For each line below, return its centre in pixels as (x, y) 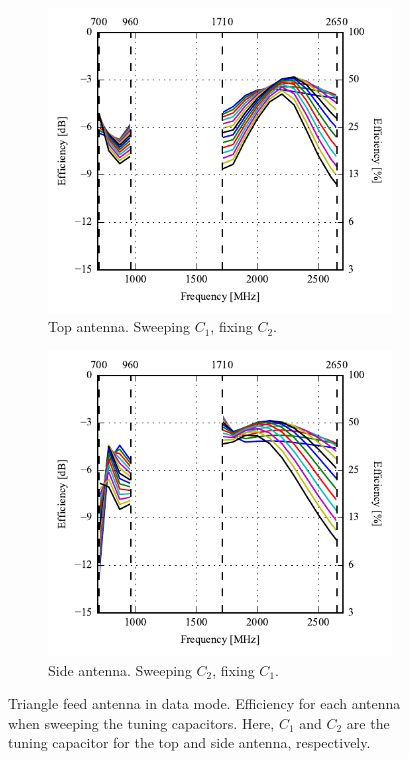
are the (368, 722)
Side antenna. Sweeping (120, 669)
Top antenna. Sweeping (119, 326)
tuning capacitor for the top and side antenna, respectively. (189, 742)
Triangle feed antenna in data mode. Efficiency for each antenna (204, 703)
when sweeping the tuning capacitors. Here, (141, 722)
